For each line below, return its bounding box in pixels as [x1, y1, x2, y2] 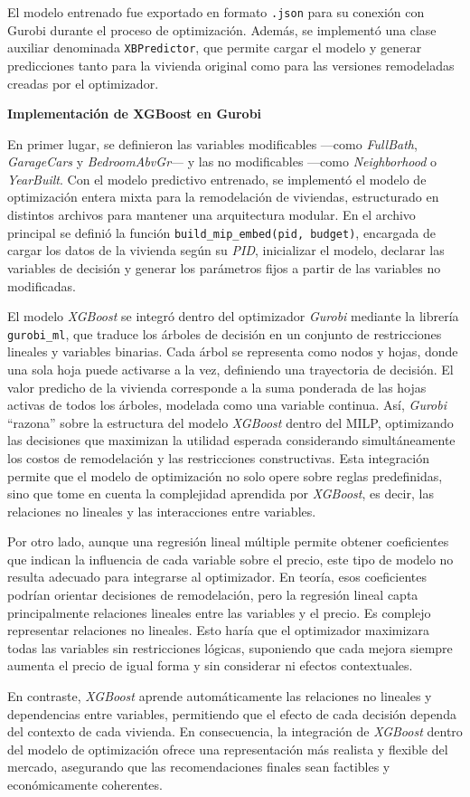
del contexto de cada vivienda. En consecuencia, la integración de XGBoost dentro [7, 722, 463, 741]
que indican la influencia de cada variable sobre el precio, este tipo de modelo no [7, 549, 454, 568]
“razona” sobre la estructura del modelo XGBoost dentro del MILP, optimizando [7, 413, 454, 432]
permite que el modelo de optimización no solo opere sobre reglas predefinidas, [7, 466, 443, 485]
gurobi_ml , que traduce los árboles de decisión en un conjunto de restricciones [7, 324, 442, 343]
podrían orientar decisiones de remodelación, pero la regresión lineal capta [7, 585, 418, 604]
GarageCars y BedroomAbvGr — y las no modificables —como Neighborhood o [7, 152, 437, 171]
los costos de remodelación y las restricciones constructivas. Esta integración [7, 448, 429, 467]
